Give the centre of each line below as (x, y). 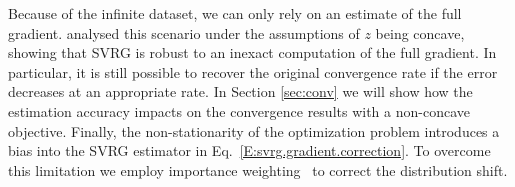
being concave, (420, 32)
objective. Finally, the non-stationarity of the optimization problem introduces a (254, 130)
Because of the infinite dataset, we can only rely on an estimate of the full (235, 13)
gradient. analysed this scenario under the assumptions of (184, 32)
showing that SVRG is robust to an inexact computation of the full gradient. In (252, 52)
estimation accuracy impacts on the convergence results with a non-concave (239, 110)
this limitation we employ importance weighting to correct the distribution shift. (258, 169)
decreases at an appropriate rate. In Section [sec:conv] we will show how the (240, 91)
